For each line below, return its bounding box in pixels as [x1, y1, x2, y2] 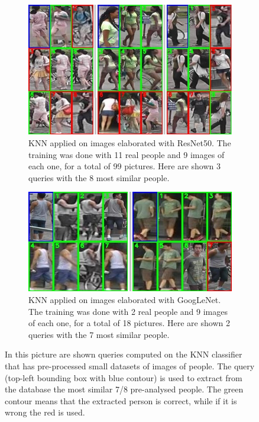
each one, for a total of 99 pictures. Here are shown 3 [28, 160, 221, 172]
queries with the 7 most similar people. [28, 328, 170, 340]
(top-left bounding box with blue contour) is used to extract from [5, 371, 242, 384]
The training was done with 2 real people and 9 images [28, 305, 228, 317]
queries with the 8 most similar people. [28, 171, 170, 183]
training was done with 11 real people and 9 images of [28, 148, 225, 160]
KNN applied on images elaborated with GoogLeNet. [28, 294, 221, 306]
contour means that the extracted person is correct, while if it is [5, 394, 237, 407]
